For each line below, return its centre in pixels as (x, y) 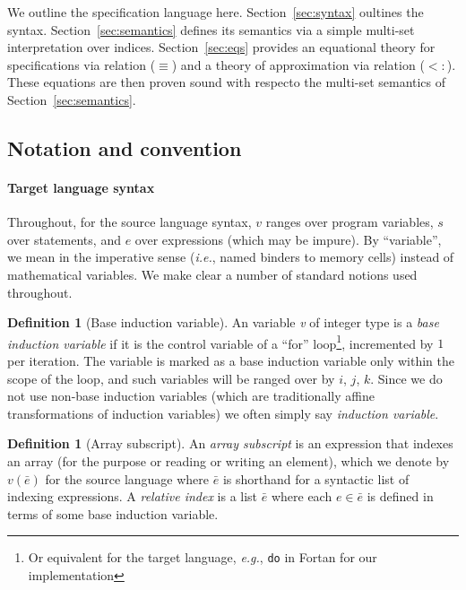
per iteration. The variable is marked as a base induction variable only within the (231, 360)
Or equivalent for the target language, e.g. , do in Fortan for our (203, 557)
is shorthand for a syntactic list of (316, 478)
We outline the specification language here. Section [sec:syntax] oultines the (216, 12)
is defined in (400, 496)
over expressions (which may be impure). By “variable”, (288, 239)
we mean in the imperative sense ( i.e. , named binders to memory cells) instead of (231, 257)
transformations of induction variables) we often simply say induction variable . (223, 413)
